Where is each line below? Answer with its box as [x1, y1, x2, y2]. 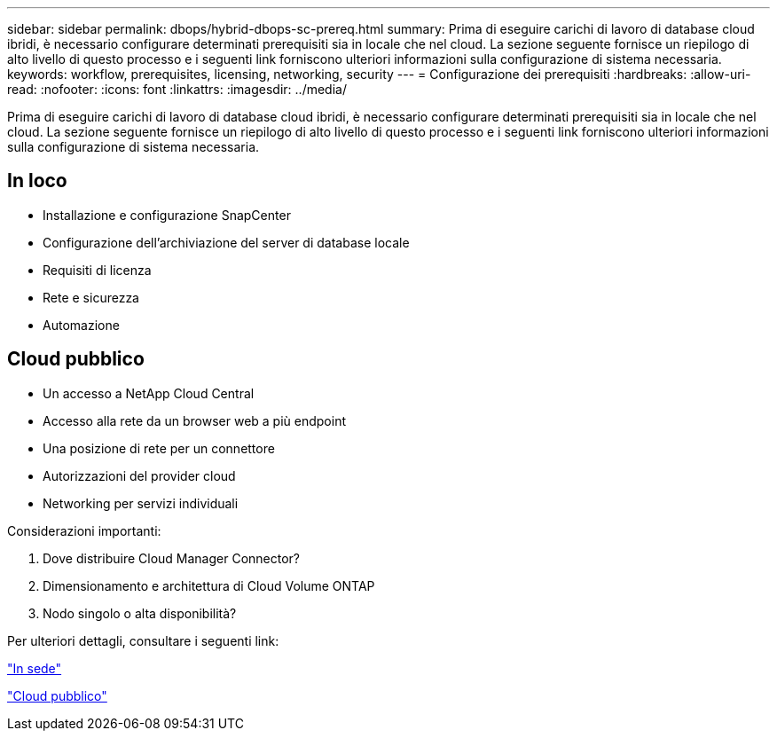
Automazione [43, 317, 120, 333]
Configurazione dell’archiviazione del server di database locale [43, 234, 410, 250]
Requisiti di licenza [43, 262, 152, 278]
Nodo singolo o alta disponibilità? [43, 605, 237, 621]
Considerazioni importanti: [7, 522, 161, 538]
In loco [7, 169, 67, 192]
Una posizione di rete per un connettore [43, 440, 275, 456]
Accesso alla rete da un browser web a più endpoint [43, 412, 347, 428]
